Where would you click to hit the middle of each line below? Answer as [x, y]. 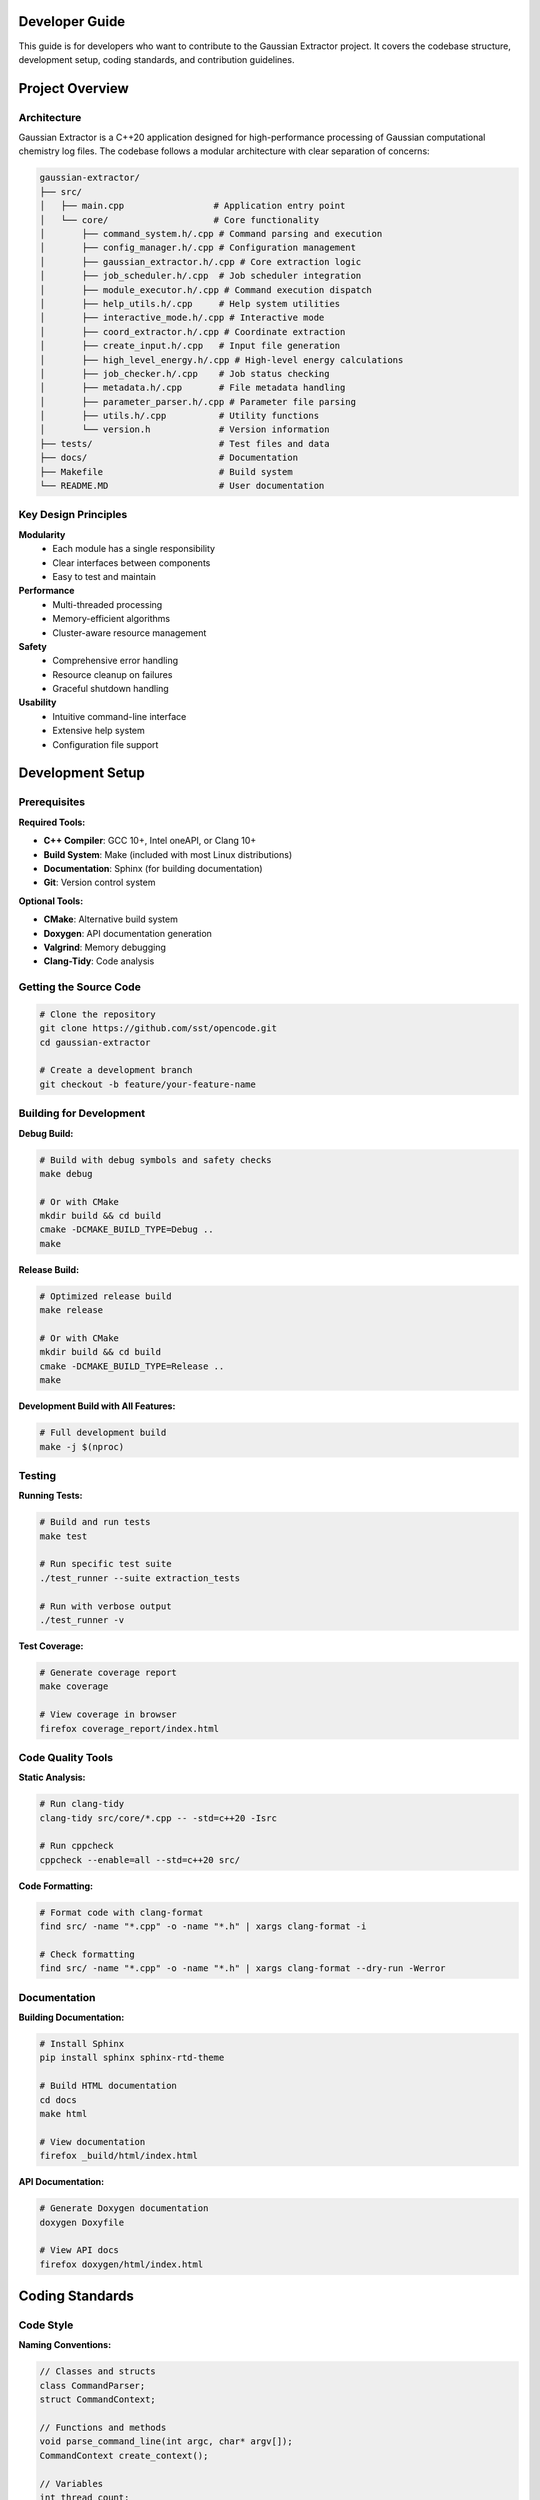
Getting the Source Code [80, 987]
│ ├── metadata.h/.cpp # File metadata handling [192, 388]
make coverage [74, 1686]
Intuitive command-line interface [119, 716]
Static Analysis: [52, 1777]
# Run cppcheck [76, 1846]
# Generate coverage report [108, 1672]
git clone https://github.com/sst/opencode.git [158, 1028]
